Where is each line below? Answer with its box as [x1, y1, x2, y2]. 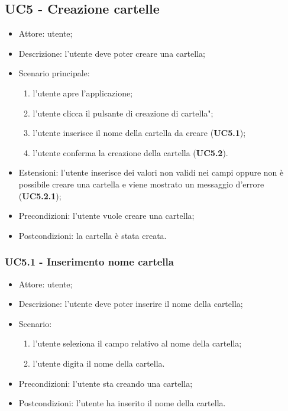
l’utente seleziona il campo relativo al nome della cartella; [33, 337, 242, 349]
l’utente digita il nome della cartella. [33, 357, 165, 369]
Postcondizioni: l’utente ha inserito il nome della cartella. [18, 397, 226, 409]
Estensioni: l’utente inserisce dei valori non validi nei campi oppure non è [18, 166, 284, 179]
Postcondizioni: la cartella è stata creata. [18, 229, 167, 241]
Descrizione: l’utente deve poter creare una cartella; [18, 47, 205, 59]
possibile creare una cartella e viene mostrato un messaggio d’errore [18, 177, 264, 190]
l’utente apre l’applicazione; [33, 86, 133, 99]
